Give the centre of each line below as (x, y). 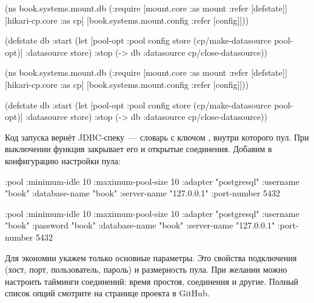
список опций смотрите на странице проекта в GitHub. (107, 293)
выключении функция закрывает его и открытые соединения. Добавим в (139, 149)
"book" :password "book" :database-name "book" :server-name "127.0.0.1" (140, 225)
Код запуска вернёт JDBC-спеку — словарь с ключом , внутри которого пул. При (157, 137)
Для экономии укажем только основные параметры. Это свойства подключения (151, 257)
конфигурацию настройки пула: (63, 160)
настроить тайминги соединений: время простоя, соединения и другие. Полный (152, 281)
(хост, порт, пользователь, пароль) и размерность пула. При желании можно (146, 269)
